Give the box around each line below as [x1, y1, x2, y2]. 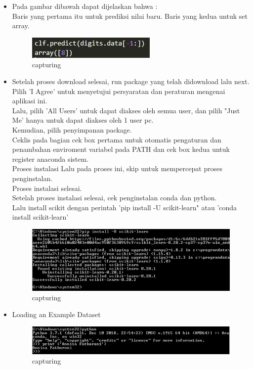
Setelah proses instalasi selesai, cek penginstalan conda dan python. [12, 192, 217, 203]
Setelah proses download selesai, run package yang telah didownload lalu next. [12, 76, 250, 86]
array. [12, 20, 30, 31]
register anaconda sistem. [12, 153, 89, 164]
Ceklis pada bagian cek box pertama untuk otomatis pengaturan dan [12, 134, 221, 144]
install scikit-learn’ [12, 212, 69, 222]
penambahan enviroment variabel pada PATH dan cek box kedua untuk [12, 144, 230, 154]
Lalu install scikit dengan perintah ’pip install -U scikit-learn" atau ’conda [12, 202, 237, 212]
